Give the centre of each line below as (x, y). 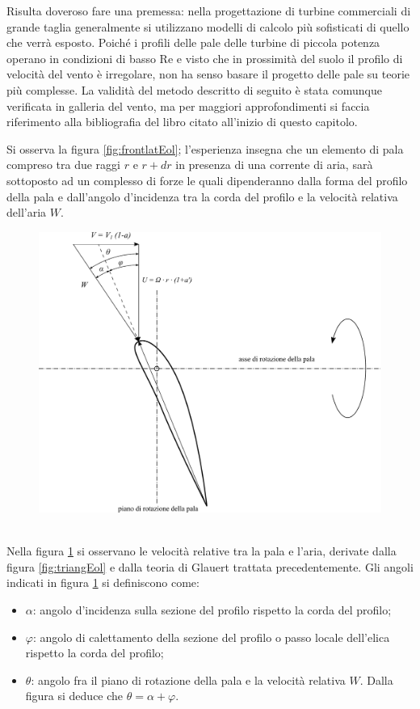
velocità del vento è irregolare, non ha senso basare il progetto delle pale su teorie (208, 74)
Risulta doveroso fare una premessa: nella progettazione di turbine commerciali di (209, 11)
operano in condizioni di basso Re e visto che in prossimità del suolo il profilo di (205, 58)
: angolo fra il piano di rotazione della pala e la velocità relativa (188, 679)
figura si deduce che (74, 696)
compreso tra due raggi (63, 165)
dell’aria (27, 212)
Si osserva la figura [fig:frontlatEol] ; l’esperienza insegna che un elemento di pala (205, 148)
